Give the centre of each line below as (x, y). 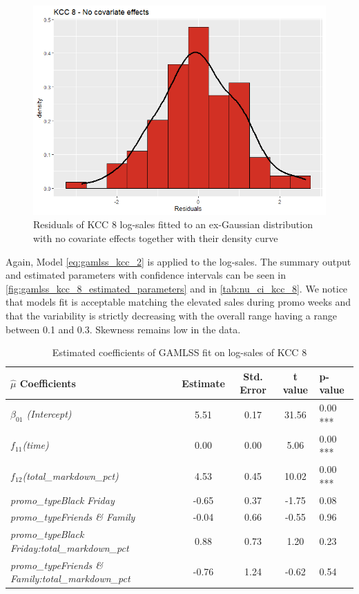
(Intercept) (49, 414)
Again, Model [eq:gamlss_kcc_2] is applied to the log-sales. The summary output (178, 261)
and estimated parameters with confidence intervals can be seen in (146, 275)
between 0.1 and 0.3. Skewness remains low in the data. (123, 329)
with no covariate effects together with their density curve (156, 238)
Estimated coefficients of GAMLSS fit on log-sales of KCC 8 (179, 352)
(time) (36, 445)
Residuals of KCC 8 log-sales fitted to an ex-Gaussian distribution (173, 224)
